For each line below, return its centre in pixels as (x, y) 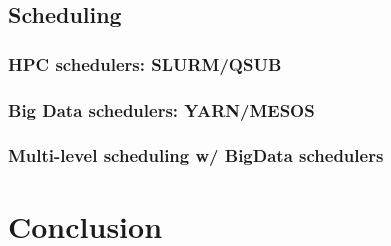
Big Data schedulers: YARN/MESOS (161, 109)
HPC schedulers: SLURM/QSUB (145, 63)
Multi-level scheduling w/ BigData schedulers (196, 155)
